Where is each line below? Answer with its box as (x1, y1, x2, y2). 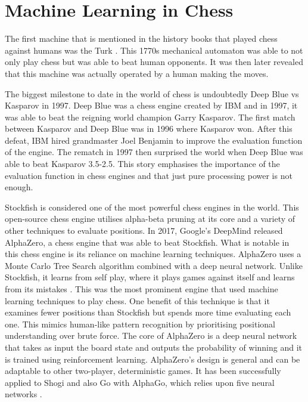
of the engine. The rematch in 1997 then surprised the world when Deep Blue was (5, 146, 303, 158)
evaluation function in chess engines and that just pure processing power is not (5, 169, 293, 181)
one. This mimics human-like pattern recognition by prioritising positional (5, 317, 275, 330)
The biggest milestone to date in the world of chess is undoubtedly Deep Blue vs (5, 87, 299, 100)
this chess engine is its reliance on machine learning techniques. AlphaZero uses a (5, 248, 301, 260)
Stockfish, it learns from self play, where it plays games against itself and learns (5, 271, 295, 283)
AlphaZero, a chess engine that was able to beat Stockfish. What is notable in (5, 236, 290, 248)
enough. (5, 181, 33, 193)
